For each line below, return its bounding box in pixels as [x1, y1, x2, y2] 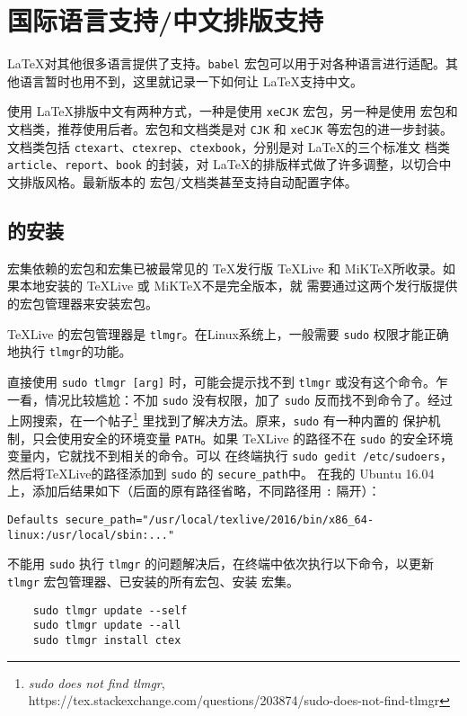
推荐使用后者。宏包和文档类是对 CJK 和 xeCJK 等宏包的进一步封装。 [57, 120, 453, 139]
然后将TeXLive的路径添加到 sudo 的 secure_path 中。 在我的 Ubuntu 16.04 [7, 463, 435, 482]
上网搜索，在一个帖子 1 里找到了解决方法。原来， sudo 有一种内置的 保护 [7, 408, 428, 429]
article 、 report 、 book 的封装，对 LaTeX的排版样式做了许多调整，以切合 [7, 155, 439, 174]
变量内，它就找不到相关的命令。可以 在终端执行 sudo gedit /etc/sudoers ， [7, 446, 453, 465]
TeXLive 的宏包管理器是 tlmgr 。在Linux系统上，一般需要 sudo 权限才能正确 [7, 324, 449, 343]
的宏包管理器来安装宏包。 [7, 293, 158, 312]
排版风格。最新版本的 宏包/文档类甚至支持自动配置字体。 [19, 173, 357, 191]
